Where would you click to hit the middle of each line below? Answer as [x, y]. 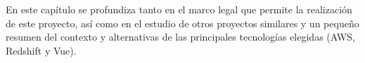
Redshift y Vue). [41, 50]
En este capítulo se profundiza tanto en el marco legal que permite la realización [179, 9]
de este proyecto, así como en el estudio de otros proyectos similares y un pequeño [182, 23]
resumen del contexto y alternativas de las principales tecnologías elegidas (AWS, [180, 37]
